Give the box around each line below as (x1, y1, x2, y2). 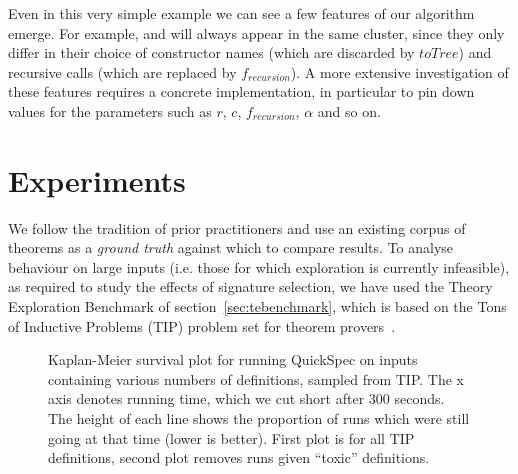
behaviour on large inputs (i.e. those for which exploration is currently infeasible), (8, 256, 510, 277)
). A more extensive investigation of (290, 61, 509, 82)
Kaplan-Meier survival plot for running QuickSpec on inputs (48, 349, 418, 370)
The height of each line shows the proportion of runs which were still (48, 408, 470, 429)
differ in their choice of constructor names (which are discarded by (8, 42, 415, 63)
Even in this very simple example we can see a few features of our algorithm (8, 3, 475, 23)
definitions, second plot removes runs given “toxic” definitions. (48, 447, 430, 468)
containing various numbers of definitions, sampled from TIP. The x (48, 368, 464, 389)
